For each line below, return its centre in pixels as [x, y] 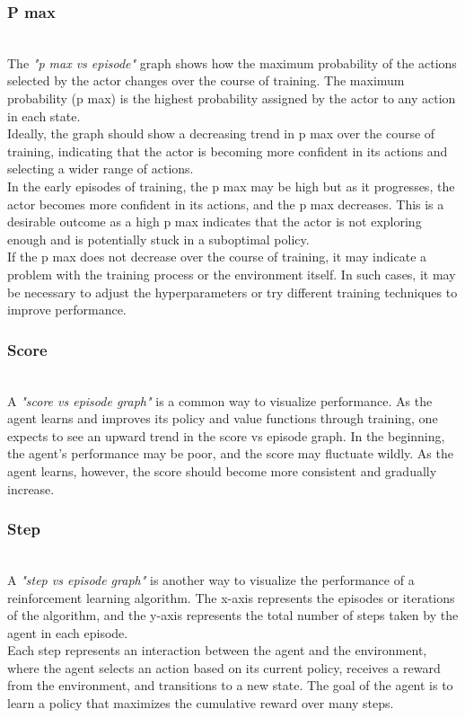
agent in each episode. [68, 632]
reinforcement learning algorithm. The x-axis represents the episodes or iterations [231, 597]
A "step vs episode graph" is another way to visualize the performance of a [211, 579]
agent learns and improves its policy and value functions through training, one [223, 418]
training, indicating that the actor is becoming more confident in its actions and [228, 151]
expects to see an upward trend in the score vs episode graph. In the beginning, [226, 435]
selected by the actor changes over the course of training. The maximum [206, 80]
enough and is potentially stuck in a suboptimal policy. [158, 239]
